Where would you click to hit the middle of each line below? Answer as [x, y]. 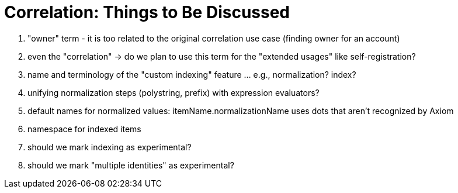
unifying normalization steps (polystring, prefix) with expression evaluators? [174, 92]
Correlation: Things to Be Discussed [147, 12]
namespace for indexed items [84, 129]
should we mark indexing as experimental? [110, 147]
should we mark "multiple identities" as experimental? [131, 165]
